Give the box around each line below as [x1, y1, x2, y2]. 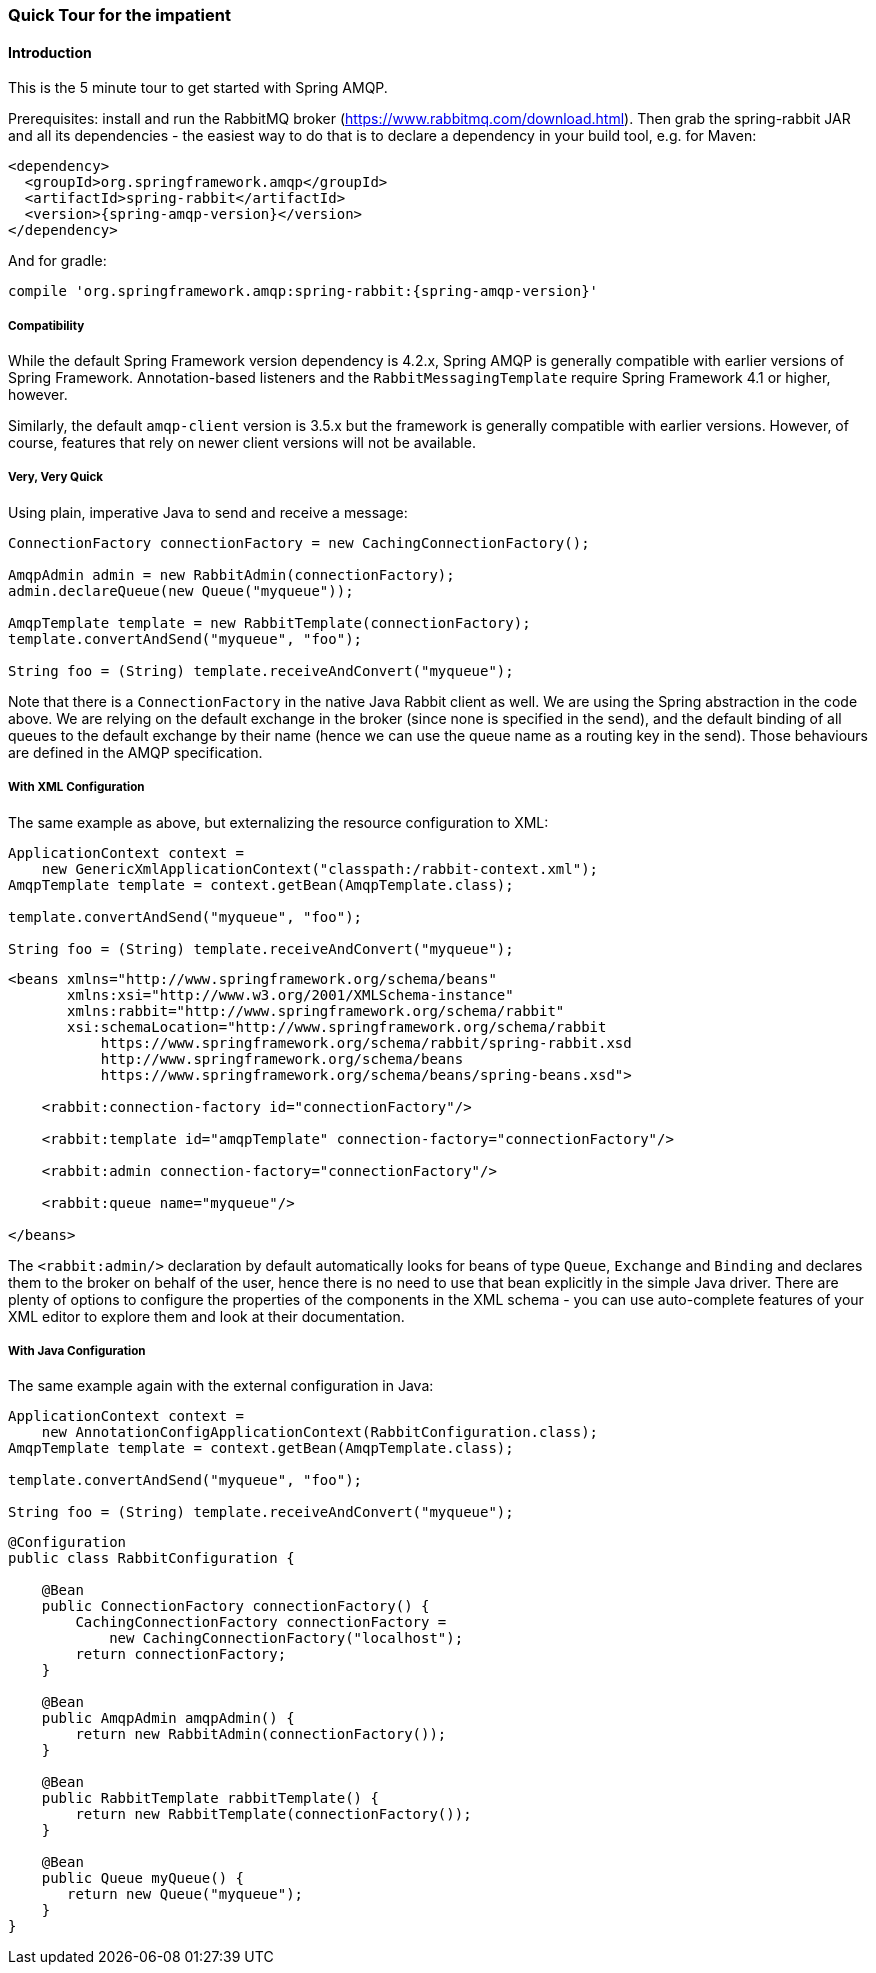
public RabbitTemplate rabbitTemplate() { [41, 1790, 379, 1807]
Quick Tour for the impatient [8, 5, 231, 25]
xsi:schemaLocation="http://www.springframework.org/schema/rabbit [67, 1018, 607, 1035]
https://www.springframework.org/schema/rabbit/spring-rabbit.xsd [100, 1034, 632, 1051]
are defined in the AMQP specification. [8, 743, 263, 761]
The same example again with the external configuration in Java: [8, 1377, 434, 1395]
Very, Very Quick [8, 470, 104, 485]
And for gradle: [8, 252, 107, 270]
